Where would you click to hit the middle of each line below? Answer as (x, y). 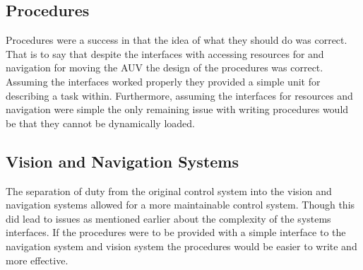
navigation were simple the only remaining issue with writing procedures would (177, 109)
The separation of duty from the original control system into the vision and (169, 190)
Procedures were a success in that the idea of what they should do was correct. (177, 40)
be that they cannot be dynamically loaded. (100, 123)
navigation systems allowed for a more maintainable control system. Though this (180, 205)
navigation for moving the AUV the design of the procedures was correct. (165, 67)
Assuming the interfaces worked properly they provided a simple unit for (163, 81)
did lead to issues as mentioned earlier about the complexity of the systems (168, 218)
